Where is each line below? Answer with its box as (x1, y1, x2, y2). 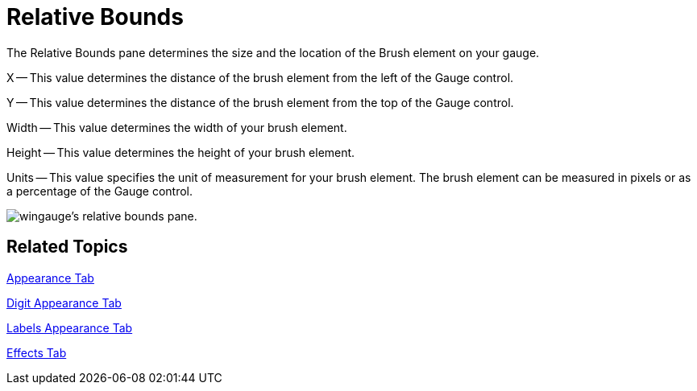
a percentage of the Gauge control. (6, 183, 193, 198)
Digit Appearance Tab (6, 295, 122, 310)
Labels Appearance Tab (6, 320, 133, 335)
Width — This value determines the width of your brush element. (6, 120, 347, 134)
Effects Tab (6, 345, 67, 360)
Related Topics (6, 237, 128, 257)
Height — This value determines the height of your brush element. (6, 145, 355, 159)
